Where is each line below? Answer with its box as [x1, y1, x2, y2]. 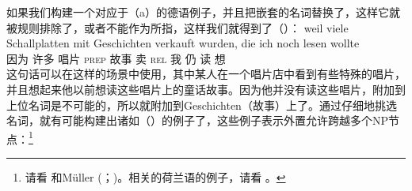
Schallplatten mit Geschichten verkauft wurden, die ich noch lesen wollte [6, 35, 360, 51]
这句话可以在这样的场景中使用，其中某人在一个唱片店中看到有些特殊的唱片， [6, 66, 406, 82]
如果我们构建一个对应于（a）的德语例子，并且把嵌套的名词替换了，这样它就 [6, 4, 400, 20]
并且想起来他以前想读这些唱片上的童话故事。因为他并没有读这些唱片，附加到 [6, 81, 406, 97]
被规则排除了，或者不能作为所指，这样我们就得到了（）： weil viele [6, 19, 349, 36]
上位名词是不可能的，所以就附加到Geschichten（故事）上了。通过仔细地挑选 [6, 96, 397, 113]
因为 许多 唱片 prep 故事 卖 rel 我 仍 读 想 [6, 50, 226, 66]
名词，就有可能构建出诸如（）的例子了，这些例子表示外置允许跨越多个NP [6, 112, 389, 129]
